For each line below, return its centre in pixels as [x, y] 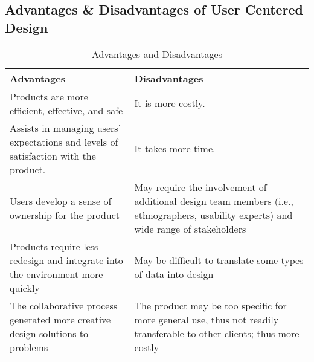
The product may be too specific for [210, 305]
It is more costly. [170, 103]
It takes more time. [175, 149]
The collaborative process [64, 305]
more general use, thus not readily [207, 319]
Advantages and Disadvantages [157, 54]
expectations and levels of [64, 141]
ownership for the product [65, 215]
